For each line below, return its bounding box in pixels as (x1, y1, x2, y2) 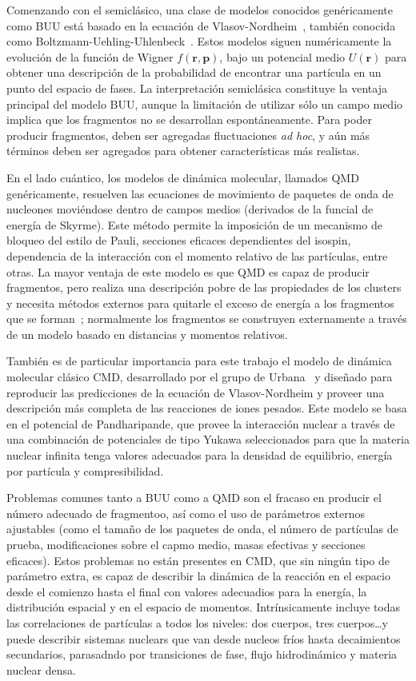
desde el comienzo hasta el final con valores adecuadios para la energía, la (6, 583, 367, 599)
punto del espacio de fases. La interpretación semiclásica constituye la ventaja (6, 79, 387, 96)
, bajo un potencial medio (219, 48, 346, 65)
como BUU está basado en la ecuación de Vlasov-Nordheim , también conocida (6, 17, 396, 34)
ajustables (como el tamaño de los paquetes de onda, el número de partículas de (6, 520, 398, 537)
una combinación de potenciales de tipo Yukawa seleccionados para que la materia (6, 431, 410, 448)
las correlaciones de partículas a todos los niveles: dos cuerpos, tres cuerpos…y (6, 614, 389, 631)
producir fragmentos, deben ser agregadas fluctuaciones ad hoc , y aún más (6, 126, 370, 143)
